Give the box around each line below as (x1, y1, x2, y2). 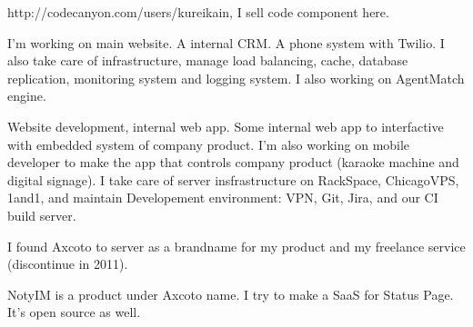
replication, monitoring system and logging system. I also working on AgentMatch (7, 68, 465, 87)
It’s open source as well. (7, 302, 141, 322)
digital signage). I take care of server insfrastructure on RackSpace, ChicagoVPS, (7, 170, 459, 189)
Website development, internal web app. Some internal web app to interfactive (7, 116, 444, 135)
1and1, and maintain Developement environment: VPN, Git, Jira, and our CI (7, 188, 438, 207)
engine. (7, 86, 46, 105)
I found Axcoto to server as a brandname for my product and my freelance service (7, 236, 466, 255)
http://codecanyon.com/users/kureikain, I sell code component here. (7, 3, 389, 21)
